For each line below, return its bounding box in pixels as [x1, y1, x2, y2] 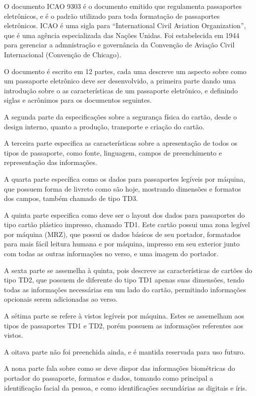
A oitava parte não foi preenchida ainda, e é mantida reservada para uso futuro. [4, 346, 245, 356]
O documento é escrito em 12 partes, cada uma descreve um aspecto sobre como [4, 66, 247, 76]
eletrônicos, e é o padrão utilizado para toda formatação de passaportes [4, 10, 220, 21]
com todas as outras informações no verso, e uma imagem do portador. [4, 248, 219, 259]
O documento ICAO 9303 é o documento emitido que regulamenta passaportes [4, 1, 242, 11]
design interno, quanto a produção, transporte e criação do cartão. [4, 121, 205, 131]
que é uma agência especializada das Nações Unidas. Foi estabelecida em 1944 [4, 30, 240, 40]
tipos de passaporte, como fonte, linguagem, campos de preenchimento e [4, 147, 222, 158]
